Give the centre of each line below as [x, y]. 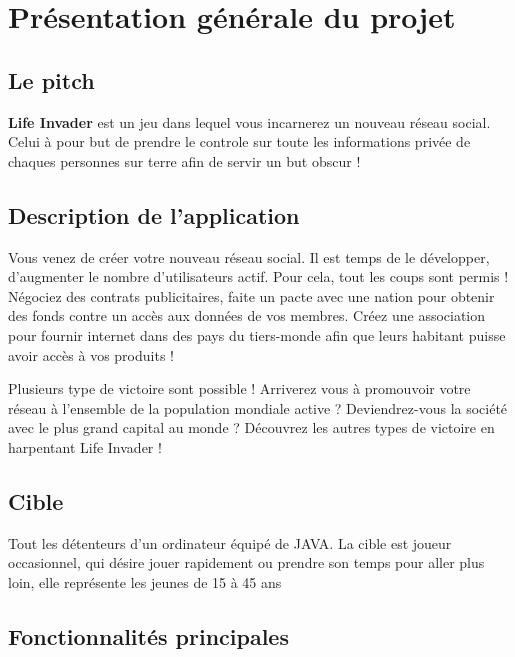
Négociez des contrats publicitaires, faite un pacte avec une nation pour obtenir [251, 295]
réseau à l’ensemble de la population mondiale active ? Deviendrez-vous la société [258, 407]
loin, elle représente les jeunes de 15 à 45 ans [145, 581]
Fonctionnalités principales [148, 635]
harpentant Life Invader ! [85, 446]
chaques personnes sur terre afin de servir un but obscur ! [184, 160]
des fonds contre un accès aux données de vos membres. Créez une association [247, 315]
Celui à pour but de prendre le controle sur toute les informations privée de [239, 141]
